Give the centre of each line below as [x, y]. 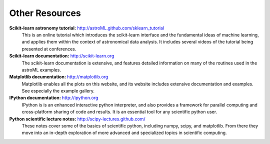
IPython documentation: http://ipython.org [54, 98]
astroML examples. [41, 69]
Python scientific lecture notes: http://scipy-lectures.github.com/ [77, 119]
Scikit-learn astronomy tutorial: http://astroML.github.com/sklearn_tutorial [87, 28]
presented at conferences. [49, 49]
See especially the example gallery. [58, 91]
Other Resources [45, 13]
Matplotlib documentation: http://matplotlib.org [59, 77]
